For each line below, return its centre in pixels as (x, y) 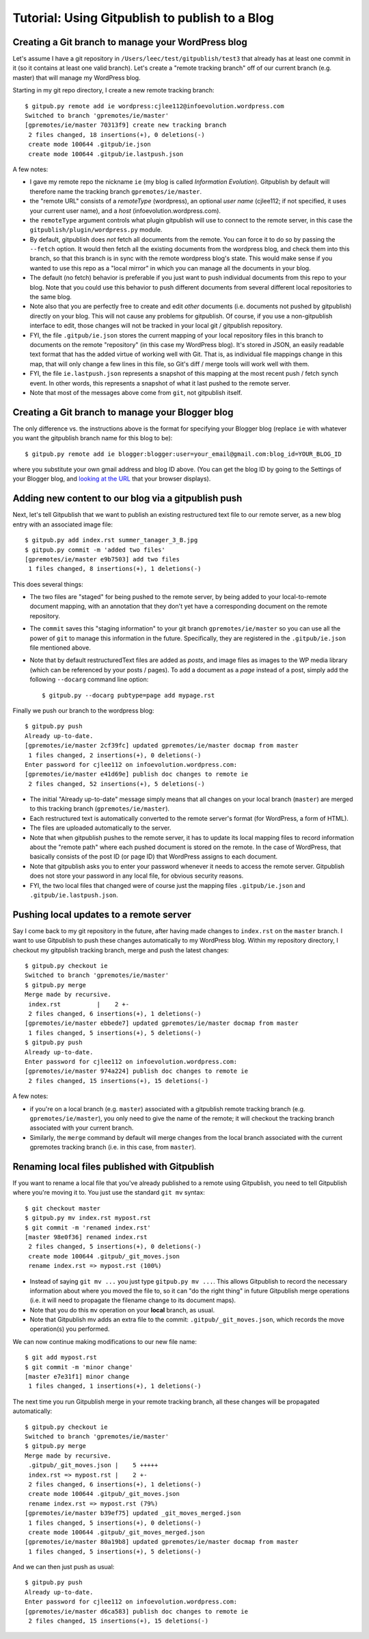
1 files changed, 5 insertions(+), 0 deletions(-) (115, 1523)
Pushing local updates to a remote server (102, 914)
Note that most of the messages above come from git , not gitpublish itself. (136, 392)
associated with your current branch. (82, 1128)
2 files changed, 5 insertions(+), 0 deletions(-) (115, 1247)
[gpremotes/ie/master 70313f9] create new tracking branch (126, 125)
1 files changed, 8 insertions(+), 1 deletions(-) (115, 569)
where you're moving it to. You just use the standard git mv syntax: (109, 1193)
